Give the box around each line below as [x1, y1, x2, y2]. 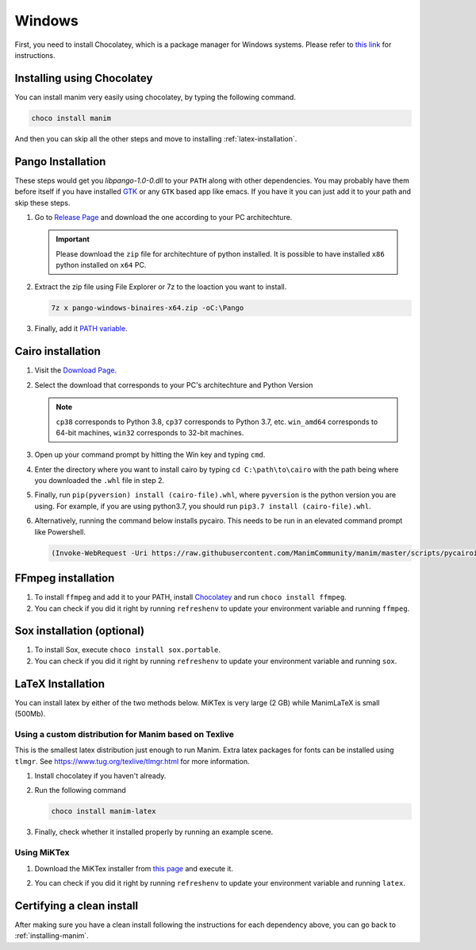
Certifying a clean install [14, 898, 139, 913]
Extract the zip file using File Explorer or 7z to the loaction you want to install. [34, 282, 287, 292]
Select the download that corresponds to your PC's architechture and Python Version [34, 380, 313, 389]
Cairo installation [14, 345, 101, 358]
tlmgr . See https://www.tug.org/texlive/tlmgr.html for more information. [14, 756, 250, 766]
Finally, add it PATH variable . [34, 324, 128, 334]
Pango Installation [14, 155, 106, 168]
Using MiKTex [14, 847, 70, 858]
